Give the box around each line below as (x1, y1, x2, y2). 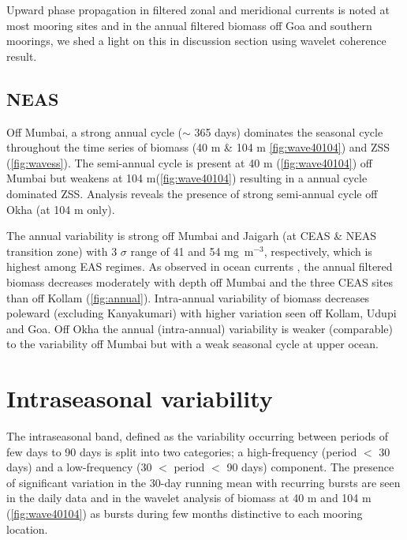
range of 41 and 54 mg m (130, 242, 254, 259)
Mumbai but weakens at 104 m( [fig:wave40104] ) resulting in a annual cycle (6, 170, 368, 186)
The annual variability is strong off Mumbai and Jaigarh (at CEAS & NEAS (6, 227, 377, 244)
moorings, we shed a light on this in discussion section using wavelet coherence (6, 32, 386, 49)
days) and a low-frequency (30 (6, 459, 152, 475)
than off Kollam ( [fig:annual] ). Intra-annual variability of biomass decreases (6, 289, 370, 306)
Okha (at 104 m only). (6, 201, 115, 217)
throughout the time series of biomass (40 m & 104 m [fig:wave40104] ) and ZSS (6, 139, 390, 156)
